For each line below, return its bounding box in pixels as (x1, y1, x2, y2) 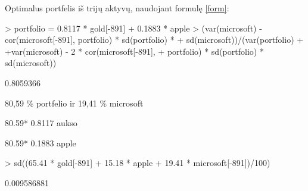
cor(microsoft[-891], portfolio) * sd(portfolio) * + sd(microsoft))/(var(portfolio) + (5, 33, 304, 46)
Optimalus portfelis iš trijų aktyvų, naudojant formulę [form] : (5, 2, 229, 14)
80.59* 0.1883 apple (5, 136, 76, 149)
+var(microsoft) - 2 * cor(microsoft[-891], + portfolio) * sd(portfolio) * (5, 45, 264, 57)
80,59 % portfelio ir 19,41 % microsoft (5, 96, 144, 109)
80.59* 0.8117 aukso (5, 117, 77, 129)
